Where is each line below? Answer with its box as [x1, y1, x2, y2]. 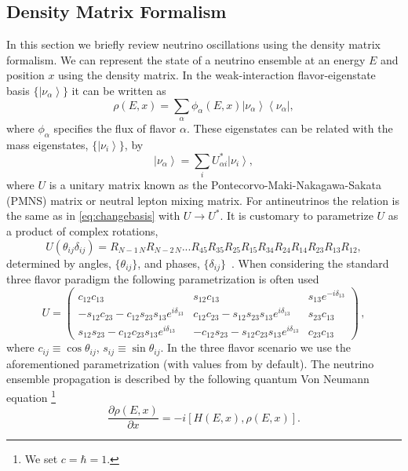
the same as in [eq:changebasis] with [6, 207, 180, 224]
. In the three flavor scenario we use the [160, 339, 351, 356]
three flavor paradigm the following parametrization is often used [6, 271, 319, 287]
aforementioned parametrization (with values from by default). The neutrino [6, 355, 374, 371]
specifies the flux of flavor [53, 119, 177, 136]
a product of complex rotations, [6, 222, 158, 239]
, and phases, [137, 254, 200, 271]
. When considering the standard [231, 254, 389, 271]
